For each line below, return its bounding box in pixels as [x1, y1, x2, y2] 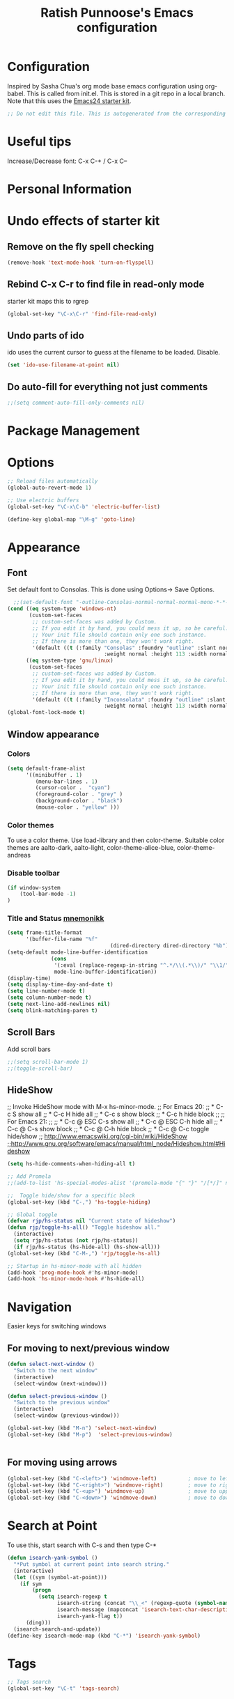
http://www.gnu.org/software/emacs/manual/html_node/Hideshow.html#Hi [10, 1140, 226, 1148]
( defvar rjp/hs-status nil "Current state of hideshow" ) [7, 1218, 176, 1225]
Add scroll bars [7, 1045, 51, 1053]
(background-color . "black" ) [35, 798, 123, 805]
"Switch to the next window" [13, 1367, 98, 1374]
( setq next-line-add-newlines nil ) [7, 1001, 111, 1008]
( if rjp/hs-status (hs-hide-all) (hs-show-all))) [13, 1243, 160, 1250]
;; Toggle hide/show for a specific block [7, 1192, 136, 1199]
